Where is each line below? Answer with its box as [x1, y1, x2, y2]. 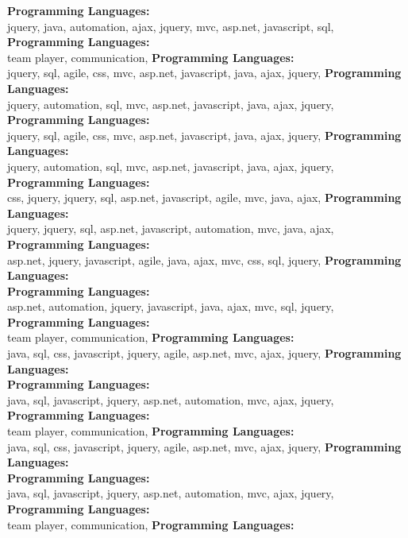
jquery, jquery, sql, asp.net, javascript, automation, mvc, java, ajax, [7, 220, 334, 237]
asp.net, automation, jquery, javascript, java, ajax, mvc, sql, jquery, [7, 298, 334, 315]
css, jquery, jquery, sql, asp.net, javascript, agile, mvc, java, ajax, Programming [7, 189, 402, 206]
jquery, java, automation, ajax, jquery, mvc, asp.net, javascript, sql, [7, 17, 334, 34]
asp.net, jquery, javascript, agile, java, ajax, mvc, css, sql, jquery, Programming [7, 251, 402, 268]
